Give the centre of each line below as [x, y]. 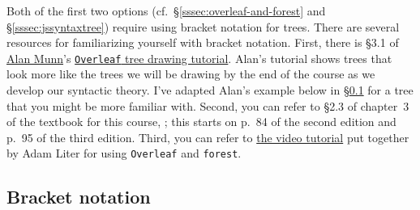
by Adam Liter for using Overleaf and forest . [124, 153]
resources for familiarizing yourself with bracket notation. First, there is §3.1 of [203, 42]
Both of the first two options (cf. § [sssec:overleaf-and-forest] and [166, 10]
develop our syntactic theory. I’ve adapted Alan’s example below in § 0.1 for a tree [210, 90]
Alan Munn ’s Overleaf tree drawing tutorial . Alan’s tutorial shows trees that [199, 58]
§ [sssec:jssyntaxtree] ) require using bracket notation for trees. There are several [203, 26]
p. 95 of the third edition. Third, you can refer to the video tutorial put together [208, 137]
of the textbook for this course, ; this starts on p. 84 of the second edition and [201, 122]
